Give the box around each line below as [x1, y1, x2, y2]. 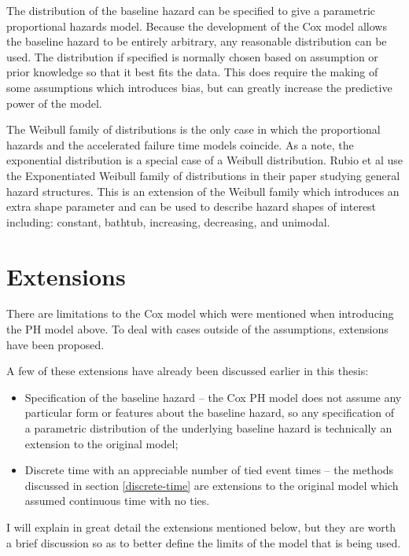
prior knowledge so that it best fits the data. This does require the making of [6, 64, 378, 80]
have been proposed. [6, 336, 105, 352]
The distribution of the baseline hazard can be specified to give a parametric [6, 2, 375, 18]
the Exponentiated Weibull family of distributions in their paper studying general [6, 167, 400, 183]
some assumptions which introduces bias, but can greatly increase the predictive [6, 79, 392, 95]
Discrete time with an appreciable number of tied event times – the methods [24, 462, 394, 478]
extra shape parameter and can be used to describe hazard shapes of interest [6, 198, 377, 215]
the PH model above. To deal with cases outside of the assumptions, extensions [6, 321, 389, 337]
